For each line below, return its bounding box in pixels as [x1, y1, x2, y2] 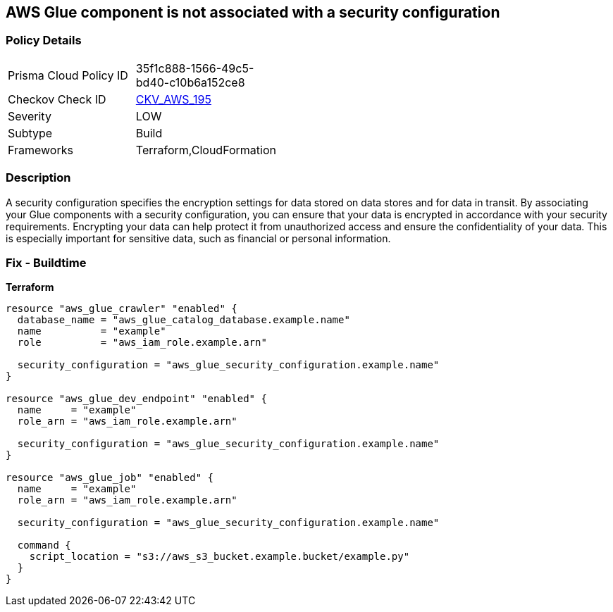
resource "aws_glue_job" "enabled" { [6, 472, 214, 484]
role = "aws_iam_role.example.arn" [17, 337, 267, 349]
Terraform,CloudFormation [135, 142, 276, 157]
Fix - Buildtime [6, 255, 87, 270]
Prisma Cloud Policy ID [8, 68, 128, 82]
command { [17, 539, 71, 551]
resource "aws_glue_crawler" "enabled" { [6, 303, 237, 315]
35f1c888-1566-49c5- [135, 61, 254, 75]
